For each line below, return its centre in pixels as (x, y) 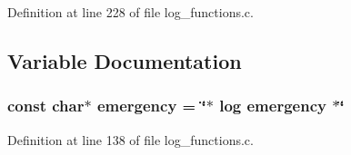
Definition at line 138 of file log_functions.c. (130, 139)
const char (46, 106)
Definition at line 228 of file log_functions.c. (130, 12)
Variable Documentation (125, 60)
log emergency (273, 106)
